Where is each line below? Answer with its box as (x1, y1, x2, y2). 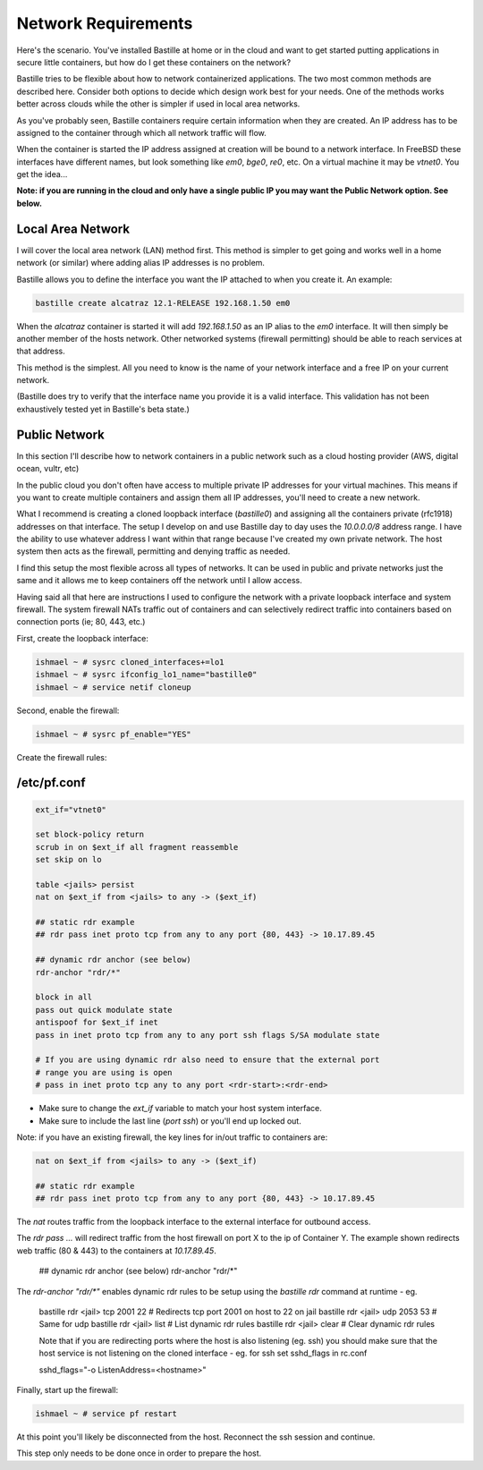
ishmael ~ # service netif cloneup (35, 682, 191, 693)
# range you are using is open (35, 1067, 174, 1077)
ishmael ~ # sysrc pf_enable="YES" (35, 729, 191, 739)
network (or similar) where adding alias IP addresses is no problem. (16, 258, 266, 268)
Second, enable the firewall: (16, 705, 120, 716)
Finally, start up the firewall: (16, 1384, 119, 1395)
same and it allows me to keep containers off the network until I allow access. (16, 575, 303, 586)
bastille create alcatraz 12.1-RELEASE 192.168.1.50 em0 (35, 298, 291, 308)
